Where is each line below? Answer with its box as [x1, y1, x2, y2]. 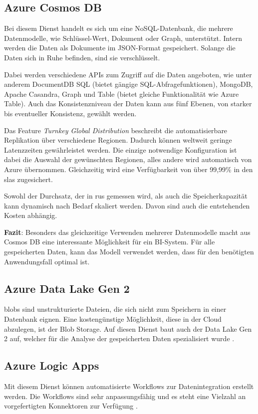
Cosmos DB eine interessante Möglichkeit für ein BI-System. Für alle [4, 236, 215, 247]
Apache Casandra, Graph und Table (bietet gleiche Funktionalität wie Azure [4, 88, 239, 99]
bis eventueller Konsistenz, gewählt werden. [4, 108, 137, 118]
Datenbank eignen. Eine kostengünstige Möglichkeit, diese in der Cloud [4, 314, 222, 324]
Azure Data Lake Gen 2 [4, 280, 130, 296]
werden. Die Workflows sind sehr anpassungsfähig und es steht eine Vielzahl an [4, 391, 246, 401]
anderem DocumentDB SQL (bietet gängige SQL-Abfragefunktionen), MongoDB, [4, 79, 253, 89]
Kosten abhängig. [4, 210, 57, 220]
